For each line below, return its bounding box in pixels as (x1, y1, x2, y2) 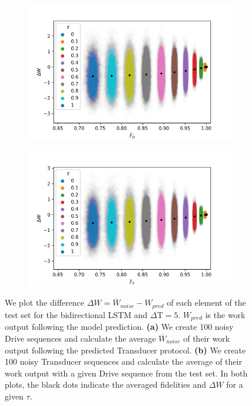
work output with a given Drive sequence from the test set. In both (5, 366, 248, 379)
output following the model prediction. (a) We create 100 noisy (5, 320, 234, 333)
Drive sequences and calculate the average (5, 332, 156, 344)
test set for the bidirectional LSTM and (5, 308, 148, 320)
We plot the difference (5, 296, 84, 309)
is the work (205, 308, 246, 320)
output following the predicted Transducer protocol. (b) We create (5, 343, 246, 356)
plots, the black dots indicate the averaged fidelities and (5, 378, 207, 391)
